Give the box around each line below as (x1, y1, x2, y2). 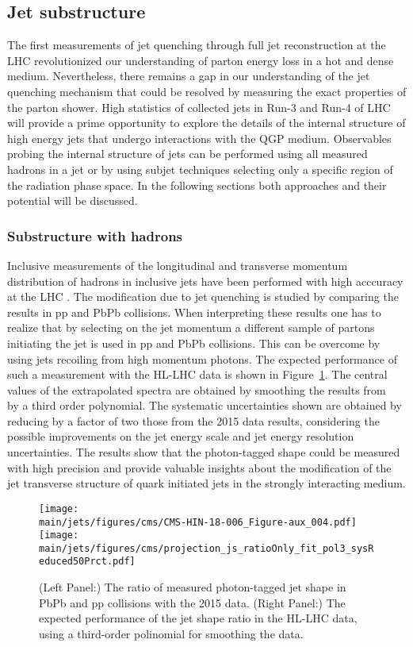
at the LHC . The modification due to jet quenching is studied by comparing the (7, 288, 399, 305)
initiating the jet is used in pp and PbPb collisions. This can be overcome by (7, 334, 380, 351)
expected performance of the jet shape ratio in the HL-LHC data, (39, 610, 358, 626)
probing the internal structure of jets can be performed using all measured (7, 145, 368, 162)
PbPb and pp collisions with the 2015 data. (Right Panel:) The (39, 594, 346, 610)
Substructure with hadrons (7, 225, 183, 245)
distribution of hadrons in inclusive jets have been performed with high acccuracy (7, 272, 403, 289)
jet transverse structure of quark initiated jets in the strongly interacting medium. (7, 475, 406, 491)
